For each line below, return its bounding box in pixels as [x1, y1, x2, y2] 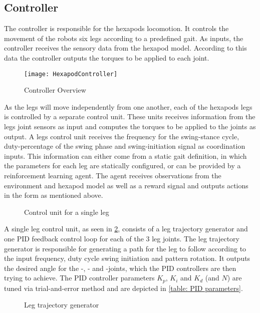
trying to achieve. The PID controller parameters [4, 272, 155, 283]
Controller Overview [24, 85, 86, 95]
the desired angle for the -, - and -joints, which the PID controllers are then [4, 262, 236, 273]
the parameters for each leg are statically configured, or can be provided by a [4, 160, 241, 171]
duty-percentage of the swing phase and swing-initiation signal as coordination [4, 141, 245, 151]
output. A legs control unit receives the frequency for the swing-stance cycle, [4, 131, 239, 141]
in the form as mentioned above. [4, 190, 103, 200]
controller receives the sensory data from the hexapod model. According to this [4, 43, 247, 53]
